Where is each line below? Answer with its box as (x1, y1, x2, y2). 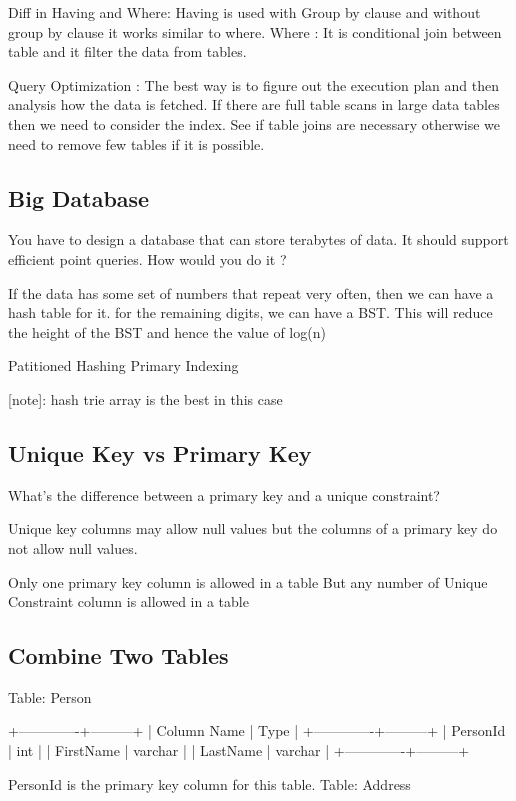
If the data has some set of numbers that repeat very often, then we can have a (8, 282, 494, 303)
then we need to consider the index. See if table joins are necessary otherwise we (8, 113, 501, 134)
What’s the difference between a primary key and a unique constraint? (8, 484, 440, 505)
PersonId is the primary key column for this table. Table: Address (8, 773, 411, 794)
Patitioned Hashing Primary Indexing (8, 355, 239, 376)
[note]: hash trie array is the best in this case (8, 388, 283, 409)
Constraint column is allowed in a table (8, 591, 249, 612)
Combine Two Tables (8, 640, 229, 671)
